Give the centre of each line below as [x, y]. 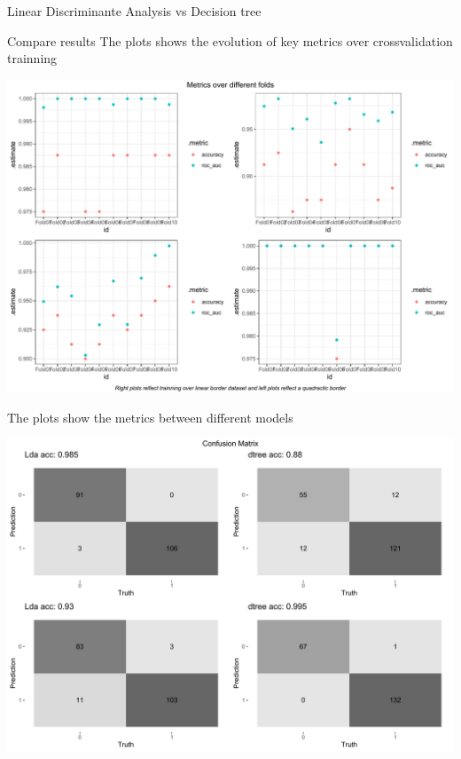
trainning [32, 58]
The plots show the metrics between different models [150, 417]
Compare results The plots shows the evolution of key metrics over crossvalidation [230, 40]
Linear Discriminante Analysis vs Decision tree [134, 11]
